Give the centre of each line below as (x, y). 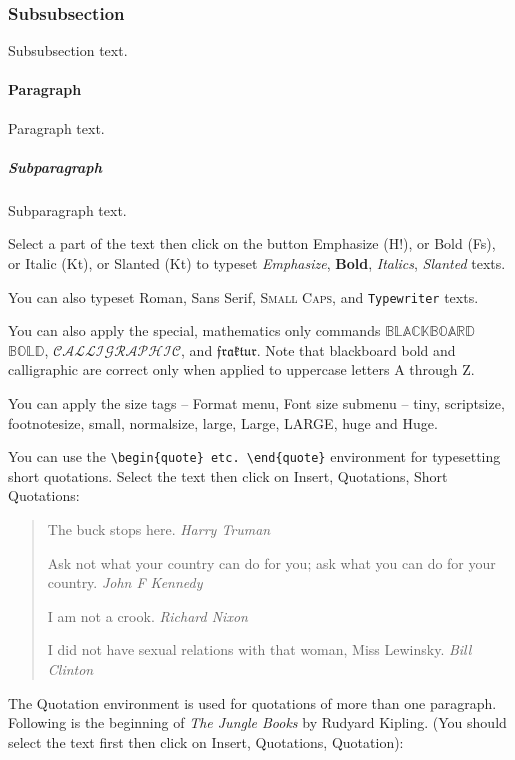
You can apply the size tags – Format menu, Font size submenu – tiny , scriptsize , (256, 402)
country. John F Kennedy (125, 582)
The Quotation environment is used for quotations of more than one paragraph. (252, 702)
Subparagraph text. (67, 209)
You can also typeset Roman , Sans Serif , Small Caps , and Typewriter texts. (243, 296)
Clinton (70, 668)
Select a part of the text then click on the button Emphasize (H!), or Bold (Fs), (252, 243)
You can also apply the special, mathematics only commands (194, 330)
